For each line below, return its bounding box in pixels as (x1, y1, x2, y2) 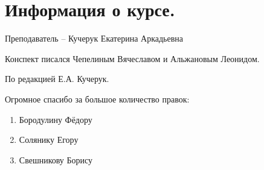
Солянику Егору (19, 133, 79, 146)
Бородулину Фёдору (19, 113, 92, 125)
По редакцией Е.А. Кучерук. (5, 72, 109, 85)
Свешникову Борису (19, 153, 93, 166)
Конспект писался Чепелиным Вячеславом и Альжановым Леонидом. (5, 52, 260, 65)
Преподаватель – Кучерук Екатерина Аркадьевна (5, 32, 184, 45)
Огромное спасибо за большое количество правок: (5, 92, 190, 105)
